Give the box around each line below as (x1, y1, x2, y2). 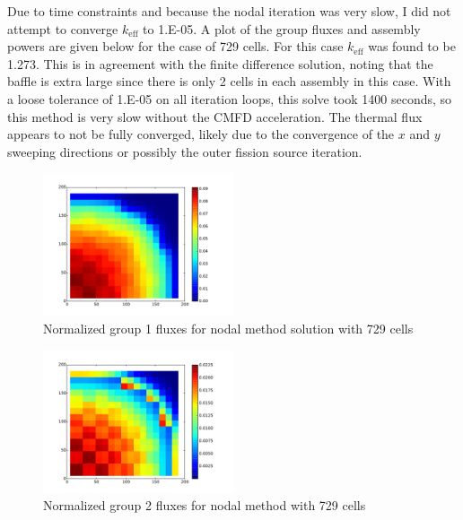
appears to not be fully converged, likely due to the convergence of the (7, 125, 395, 143)
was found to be (368, 37, 456, 56)
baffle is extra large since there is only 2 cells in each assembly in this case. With (7, 72, 451, 91)
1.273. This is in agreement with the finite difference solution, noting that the (7, 54, 433, 73)
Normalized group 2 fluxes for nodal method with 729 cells (43, 496, 366, 515)
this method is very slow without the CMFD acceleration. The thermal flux (7, 107, 423, 126)
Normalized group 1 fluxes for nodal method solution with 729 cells (43, 318, 414, 337)
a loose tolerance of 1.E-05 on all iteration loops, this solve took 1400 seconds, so (7, 89, 452, 108)
